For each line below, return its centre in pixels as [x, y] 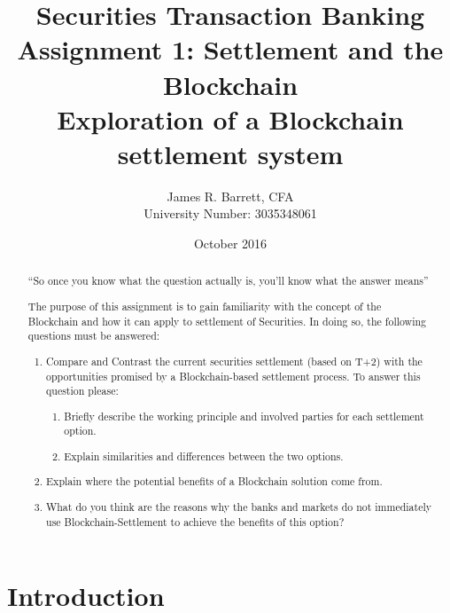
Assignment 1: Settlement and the [230, 49]
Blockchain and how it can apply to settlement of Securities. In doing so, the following [227, 321]
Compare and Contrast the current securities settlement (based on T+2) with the [234, 361]
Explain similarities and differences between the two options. [204, 456]
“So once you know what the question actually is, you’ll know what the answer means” [228, 281]
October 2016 [230, 244]
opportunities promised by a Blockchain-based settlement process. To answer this [233, 376]
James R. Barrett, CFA [230, 196]
